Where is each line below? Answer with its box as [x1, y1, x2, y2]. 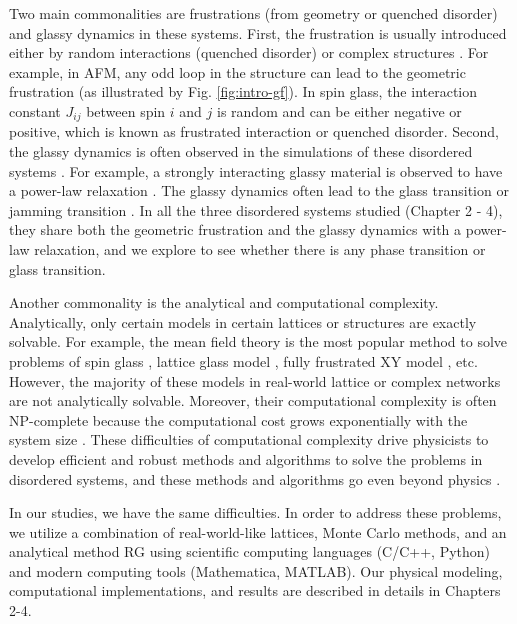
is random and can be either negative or [217, 100, 462, 121]
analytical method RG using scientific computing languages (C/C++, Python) [9, 541, 491, 562]
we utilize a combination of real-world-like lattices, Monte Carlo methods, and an [9, 521, 507, 542]
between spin [86, 100, 166, 121]
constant [9, 100, 61, 121]
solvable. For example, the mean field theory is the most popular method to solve [9, 331, 508, 352]
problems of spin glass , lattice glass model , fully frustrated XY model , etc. [9, 350, 478, 371]
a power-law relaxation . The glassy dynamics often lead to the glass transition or [9, 180, 509, 201]
